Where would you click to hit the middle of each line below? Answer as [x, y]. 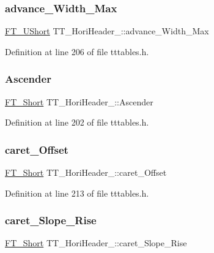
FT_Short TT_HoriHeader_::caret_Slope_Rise [96, 243]
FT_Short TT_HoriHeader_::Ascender [79, 101]
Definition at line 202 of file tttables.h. [77, 122]
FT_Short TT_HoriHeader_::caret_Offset [86, 172]
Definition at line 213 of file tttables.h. [77, 193]
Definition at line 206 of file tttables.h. [77, 51]
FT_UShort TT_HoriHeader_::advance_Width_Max [107, 31]
